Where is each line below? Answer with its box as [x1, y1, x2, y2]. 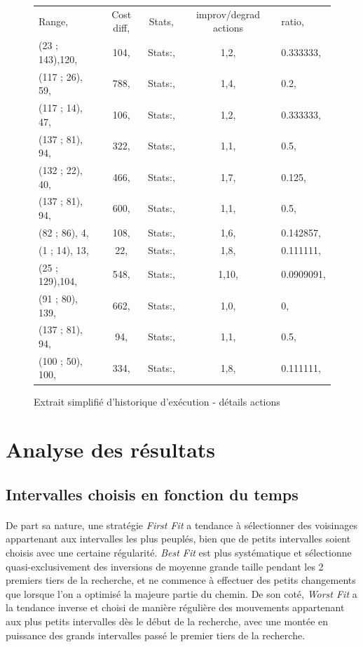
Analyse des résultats [6, 435, 216, 464]
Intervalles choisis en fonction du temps [6, 483, 299, 505]
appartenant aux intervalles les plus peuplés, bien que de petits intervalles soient [6, 531, 351, 546]
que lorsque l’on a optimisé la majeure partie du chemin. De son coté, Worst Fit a [6, 586, 357, 601]
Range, [39, 13, 69, 28]
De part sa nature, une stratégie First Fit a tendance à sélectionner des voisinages [6, 517, 357, 532]
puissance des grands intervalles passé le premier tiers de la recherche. [6, 627, 306, 642]
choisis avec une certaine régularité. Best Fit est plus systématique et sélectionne [6, 545, 352, 560]
